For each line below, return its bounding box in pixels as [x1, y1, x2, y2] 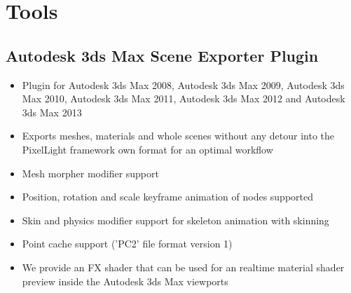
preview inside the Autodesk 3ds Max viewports [22, 273, 228, 288]
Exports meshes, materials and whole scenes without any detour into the [22, 128, 335, 143]
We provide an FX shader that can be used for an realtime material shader [22, 259, 345, 274]
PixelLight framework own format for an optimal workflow [22, 142, 273, 156]
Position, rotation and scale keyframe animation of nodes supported [22, 189, 314, 204]
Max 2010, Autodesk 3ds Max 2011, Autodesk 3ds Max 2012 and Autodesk [22, 91, 345, 106]
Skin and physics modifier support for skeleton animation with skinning [22, 212, 329, 227]
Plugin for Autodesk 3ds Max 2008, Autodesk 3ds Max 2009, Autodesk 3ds [22, 77, 345, 92]
